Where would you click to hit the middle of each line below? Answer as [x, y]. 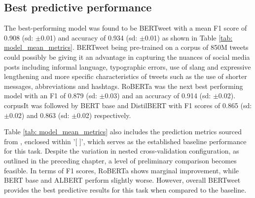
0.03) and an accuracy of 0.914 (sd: [158, 96]
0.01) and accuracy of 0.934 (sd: [89, 37]
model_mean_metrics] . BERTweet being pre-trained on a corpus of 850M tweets [126, 47]
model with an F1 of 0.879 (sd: [51, 96]
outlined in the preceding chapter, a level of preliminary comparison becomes [120, 160]
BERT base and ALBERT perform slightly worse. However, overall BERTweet [122, 180]
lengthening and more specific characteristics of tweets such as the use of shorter [126, 76]
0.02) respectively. [104, 115]
